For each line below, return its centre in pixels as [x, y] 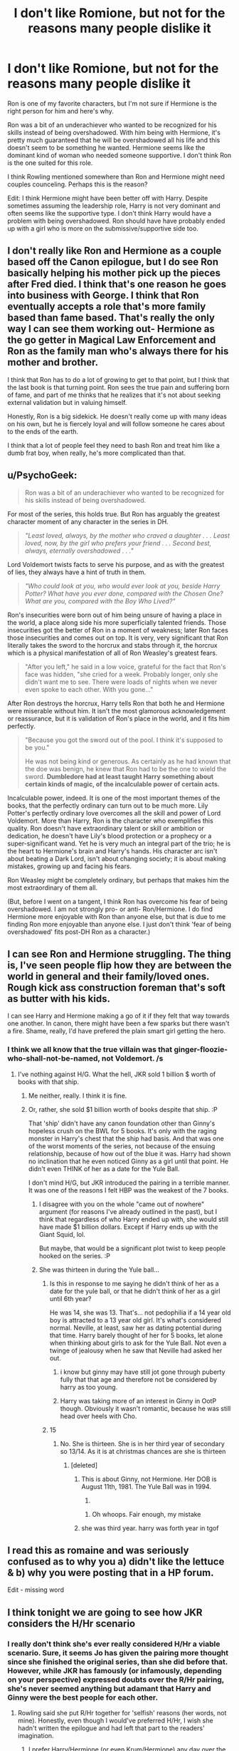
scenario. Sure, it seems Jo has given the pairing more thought [118, 1652]
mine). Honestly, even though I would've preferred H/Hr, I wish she [115, 1721]
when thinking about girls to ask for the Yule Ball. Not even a [138, 1343]
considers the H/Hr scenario [71, 1624]
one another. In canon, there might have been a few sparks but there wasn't [118, 1023]
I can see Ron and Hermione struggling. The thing [119, 954]
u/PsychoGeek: [42, 475]
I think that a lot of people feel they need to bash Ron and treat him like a [114, 445]
